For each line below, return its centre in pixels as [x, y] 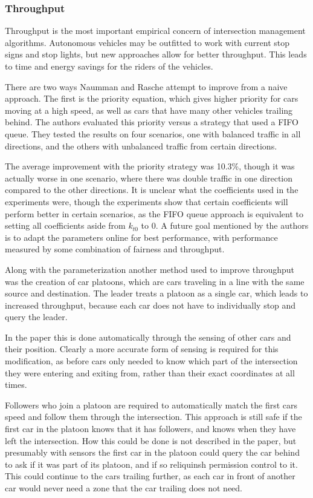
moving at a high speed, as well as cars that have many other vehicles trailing [149, 110]
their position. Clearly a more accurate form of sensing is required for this [142, 349]
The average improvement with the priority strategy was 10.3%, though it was [150, 166]
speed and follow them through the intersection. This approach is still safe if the [153, 417]
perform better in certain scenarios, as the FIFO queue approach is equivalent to [154, 213]
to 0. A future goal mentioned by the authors [225, 225]
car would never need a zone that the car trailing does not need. [124, 488]
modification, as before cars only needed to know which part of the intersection [151, 361]
